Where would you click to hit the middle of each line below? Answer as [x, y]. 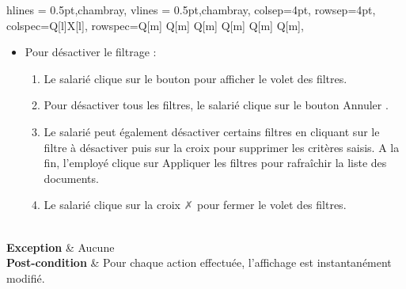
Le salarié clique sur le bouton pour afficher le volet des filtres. [195, 78]
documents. [71, 178]
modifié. [26, 278]
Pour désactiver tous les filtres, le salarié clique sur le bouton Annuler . [216, 105]
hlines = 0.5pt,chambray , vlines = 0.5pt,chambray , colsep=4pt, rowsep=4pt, [191, 10]
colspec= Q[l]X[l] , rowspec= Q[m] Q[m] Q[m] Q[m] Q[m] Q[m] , [155, 25]
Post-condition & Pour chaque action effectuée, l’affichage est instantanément [199, 262]
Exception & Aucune [61, 247]
